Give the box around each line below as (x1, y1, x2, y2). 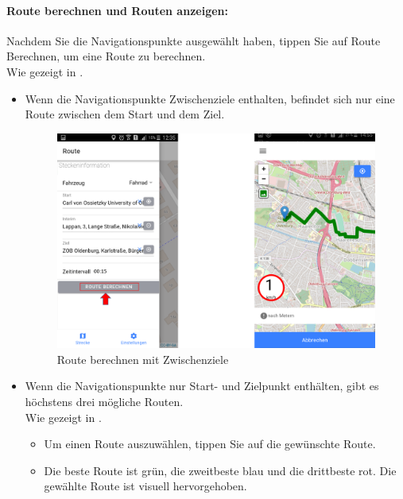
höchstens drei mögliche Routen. (25, 393, 184, 409)
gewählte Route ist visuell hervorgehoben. (44, 478, 247, 494)
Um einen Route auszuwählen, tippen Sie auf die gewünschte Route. (44, 435, 376, 452)
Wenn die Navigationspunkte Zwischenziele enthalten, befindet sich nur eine (25, 90, 395, 106)
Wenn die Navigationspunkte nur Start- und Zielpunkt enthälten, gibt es (25, 377, 379, 394)
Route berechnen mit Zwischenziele (56, 350, 229, 367)
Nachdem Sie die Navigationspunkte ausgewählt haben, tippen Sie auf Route (6, 32, 381, 48)
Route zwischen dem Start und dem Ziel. (25, 106, 225, 122)
